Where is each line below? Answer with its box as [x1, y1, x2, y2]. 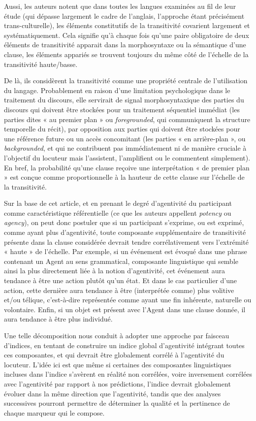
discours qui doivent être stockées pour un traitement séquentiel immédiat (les [4, 104, 240, 114]
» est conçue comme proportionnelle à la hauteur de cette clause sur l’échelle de [4, 172, 245, 182]
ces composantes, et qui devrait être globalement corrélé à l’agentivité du [4, 350, 224, 360]
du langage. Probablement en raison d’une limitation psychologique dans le [4, 85, 230, 95]
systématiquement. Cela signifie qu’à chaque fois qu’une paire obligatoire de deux [4, 30, 249, 40]
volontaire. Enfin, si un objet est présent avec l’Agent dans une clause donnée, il [4, 304, 246, 314]
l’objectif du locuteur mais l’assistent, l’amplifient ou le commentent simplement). [4, 152, 251, 162]
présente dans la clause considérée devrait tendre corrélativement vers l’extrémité [4, 236, 249, 247]
